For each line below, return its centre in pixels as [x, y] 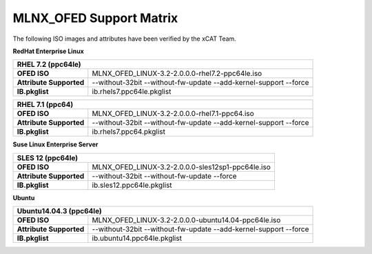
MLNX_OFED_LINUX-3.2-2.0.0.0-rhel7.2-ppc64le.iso [177, 74]
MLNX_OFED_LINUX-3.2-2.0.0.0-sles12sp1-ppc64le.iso [182, 167]
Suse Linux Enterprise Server [55, 144]
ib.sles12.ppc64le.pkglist [132, 185]
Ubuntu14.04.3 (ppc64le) [60, 211]
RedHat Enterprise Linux [48, 51]
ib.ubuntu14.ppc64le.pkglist [137, 238]
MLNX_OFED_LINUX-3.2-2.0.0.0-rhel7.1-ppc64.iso [173, 114]
